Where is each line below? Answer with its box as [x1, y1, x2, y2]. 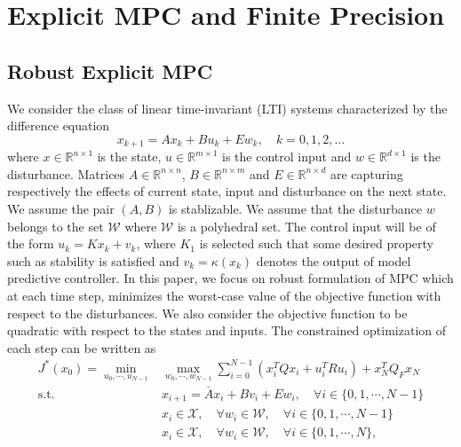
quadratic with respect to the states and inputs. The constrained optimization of [7, 321, 447, 340]
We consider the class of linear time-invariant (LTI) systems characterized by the [7, 98, 448, 117]
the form [7, 234, 54, 253]
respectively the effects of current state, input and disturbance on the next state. [7, 182, 447, 200]
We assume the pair [7, 200, 115, 217]
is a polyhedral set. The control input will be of [177, 216, 436, 235]
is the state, [97, 147, 162, 166]
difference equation [7, 116, 110, 135]
